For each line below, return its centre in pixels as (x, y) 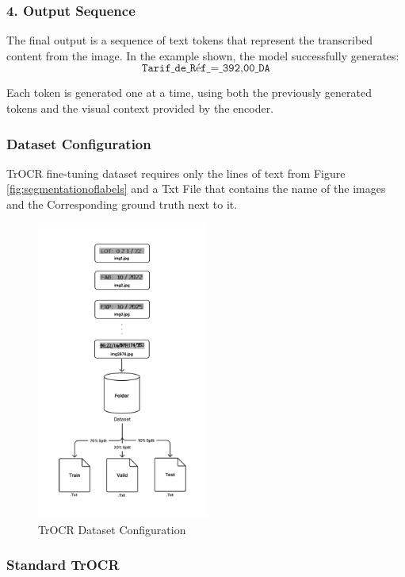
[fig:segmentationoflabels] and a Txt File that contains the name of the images (196, 188)
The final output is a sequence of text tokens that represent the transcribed (190, 40)
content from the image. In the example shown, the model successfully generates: (203, 55)
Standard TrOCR (63, 565)
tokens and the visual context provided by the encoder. (140, 108)
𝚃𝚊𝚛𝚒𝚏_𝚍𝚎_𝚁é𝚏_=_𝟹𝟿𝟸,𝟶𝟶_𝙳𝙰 (206, 69)
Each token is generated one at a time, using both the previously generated (189, 92)
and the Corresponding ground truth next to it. (122, 204)
